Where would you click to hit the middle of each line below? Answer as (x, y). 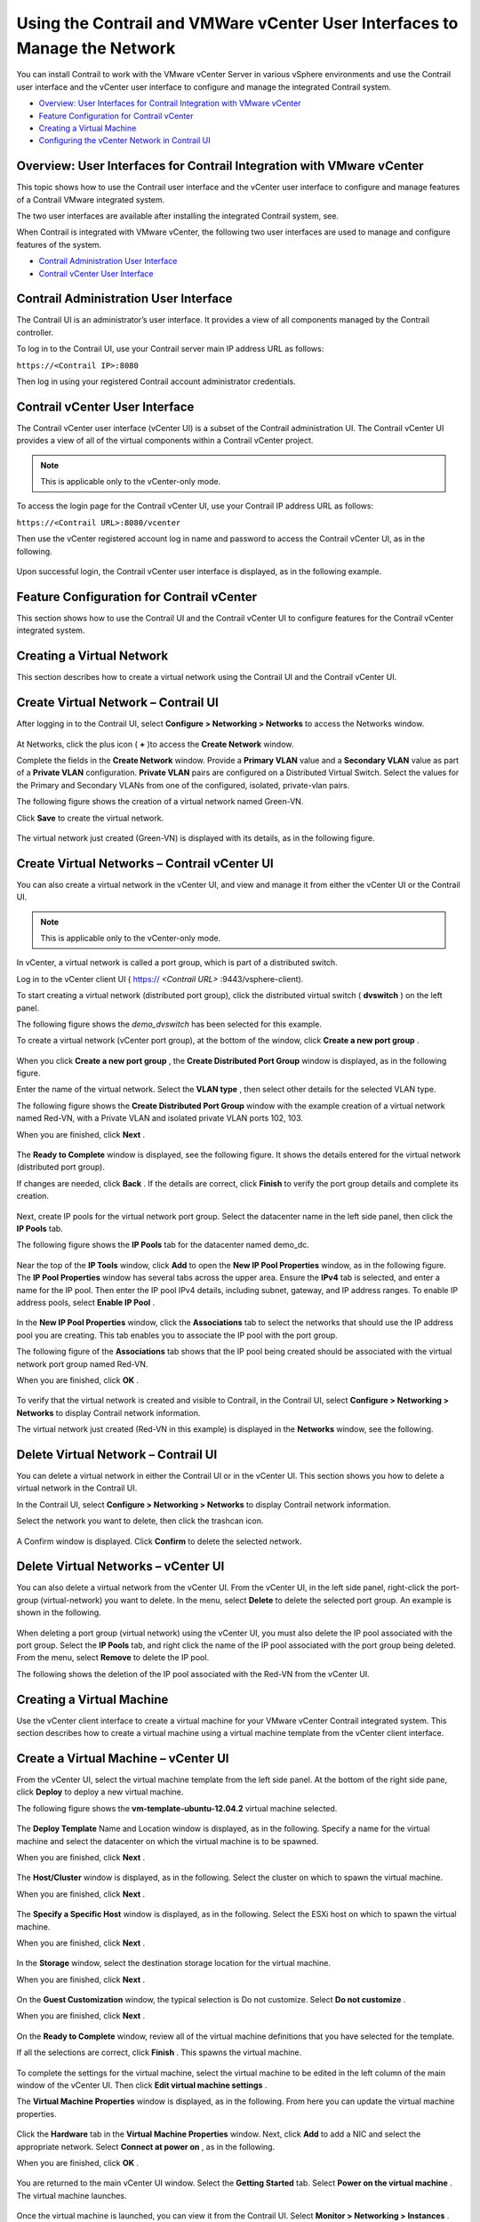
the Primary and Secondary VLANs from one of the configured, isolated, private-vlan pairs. (183, 785)
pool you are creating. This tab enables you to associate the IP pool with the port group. (177, 1335)
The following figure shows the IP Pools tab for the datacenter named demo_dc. (163, 1245)
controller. (35, 332)
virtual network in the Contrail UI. (77, 1488)
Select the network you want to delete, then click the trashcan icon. (140, 1521)
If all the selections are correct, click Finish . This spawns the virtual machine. (159, 2052)
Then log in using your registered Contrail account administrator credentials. (156, 381)
